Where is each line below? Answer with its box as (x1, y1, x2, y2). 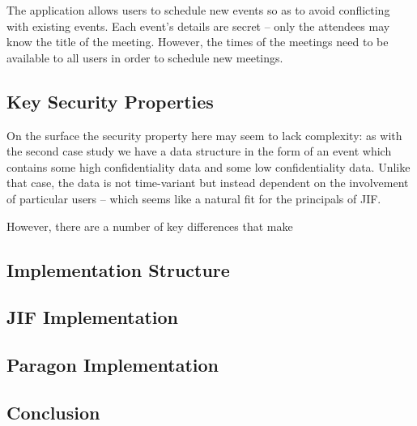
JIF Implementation (6, 305, 178, 330)
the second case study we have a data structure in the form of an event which (6, 143, 392, 160)
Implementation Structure (6, 257, 230, 282)
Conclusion (6, 399, 100, 424)
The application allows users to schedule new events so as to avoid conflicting (6, 2, 390, 18)
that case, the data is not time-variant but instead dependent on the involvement (6, 174, 409, 191)
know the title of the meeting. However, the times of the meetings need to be (6, 33, 389, 50)
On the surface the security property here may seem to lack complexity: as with (6, 126, 402, 143)
